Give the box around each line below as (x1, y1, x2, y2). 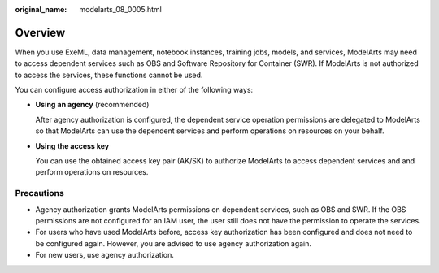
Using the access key (35, 141, 110, 150)
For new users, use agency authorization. (35, 250, 174, 260)
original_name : (15, 5, 67, 14)
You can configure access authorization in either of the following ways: (15, 85, 254, 95)
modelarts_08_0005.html (79, 5, 162, 14)
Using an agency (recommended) (35, 100, 150, 110)
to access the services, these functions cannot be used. (15, 70, 203, 80)
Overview (15, 25, 66, 40)
